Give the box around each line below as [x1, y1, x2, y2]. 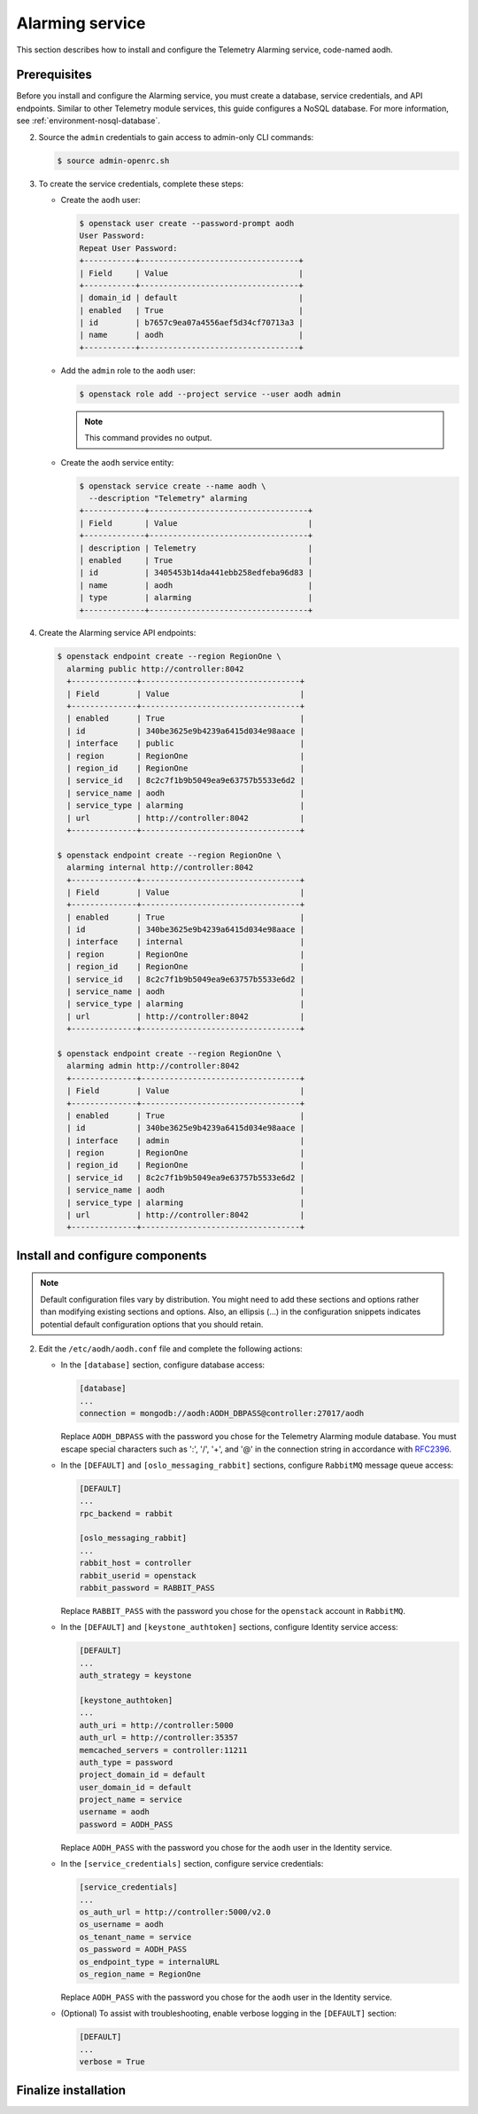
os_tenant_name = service [79, 1931, 192, 1942]
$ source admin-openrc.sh [57, 155, 170, 166]
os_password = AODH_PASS [79, 1945, 188, 1954]
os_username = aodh [79, 1920, 164, 1930]
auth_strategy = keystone [79, 1671, 192, 1680]
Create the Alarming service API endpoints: [38, 628, 197, 638]
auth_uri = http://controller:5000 [79, 1720, 234, 1730]
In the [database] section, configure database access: [60, 1359, 266, 1370]
